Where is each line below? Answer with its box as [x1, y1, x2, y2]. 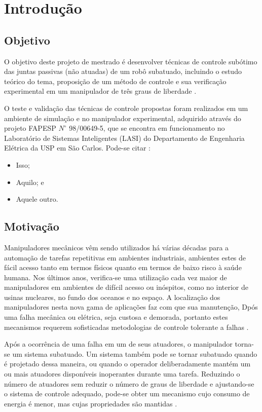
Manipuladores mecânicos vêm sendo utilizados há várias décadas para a [4, 242, 229, 252]
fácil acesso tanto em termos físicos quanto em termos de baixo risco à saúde [4, 262, 242, 273]
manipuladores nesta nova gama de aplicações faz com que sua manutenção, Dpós [4, 302, 258, 312]
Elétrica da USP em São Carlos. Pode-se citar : [4, 142, 151, 153]
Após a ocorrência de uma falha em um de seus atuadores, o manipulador [4, 339, 233, 349]
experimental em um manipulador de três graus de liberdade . [4, 86, 197, 96]
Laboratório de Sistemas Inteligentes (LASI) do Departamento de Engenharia [4, 132, 245, 143]
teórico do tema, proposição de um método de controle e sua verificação [4, 76, 227, 86]
